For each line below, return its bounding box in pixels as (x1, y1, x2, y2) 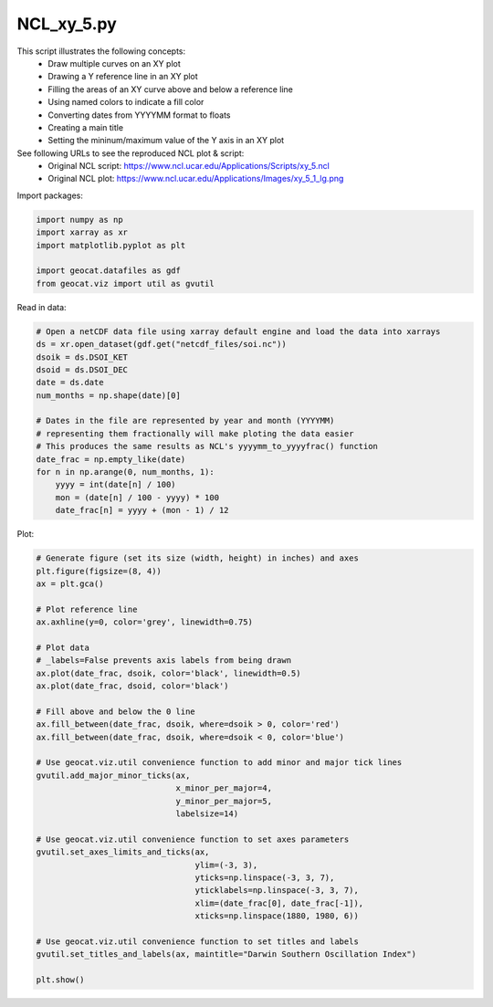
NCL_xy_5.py (16, 14, 118, 34)
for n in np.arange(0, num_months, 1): (36, 467, 215, 477)
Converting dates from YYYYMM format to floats (47, 110, 231, 121)
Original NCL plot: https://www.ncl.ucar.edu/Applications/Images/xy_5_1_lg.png (47, 173, 344, 184)
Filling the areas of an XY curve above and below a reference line (47, 83, 294, 95)
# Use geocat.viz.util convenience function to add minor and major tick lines (36, 758, 403, 768)
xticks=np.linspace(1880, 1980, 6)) (194, 911, 360, 921)
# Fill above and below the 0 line (36, 706, 195, 717)
